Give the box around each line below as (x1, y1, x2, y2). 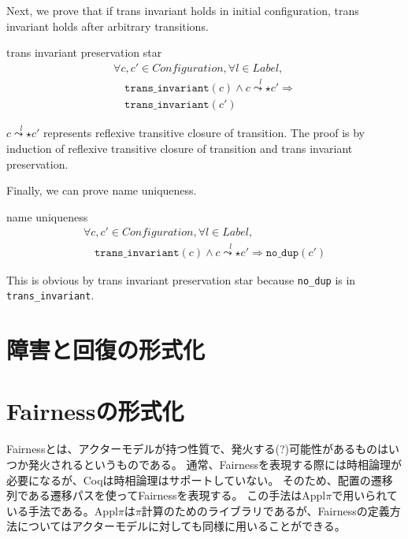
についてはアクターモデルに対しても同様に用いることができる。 (17, 518, 346, 534)
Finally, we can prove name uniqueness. (6, 182, 197, 199)
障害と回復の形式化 (6, 333, 206, 366)
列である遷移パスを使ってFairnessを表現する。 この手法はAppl (6, 487, 326, 504)
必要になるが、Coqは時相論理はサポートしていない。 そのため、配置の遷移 (6, 471, 393, 488)
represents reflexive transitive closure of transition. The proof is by (43, 125, 365, 141)
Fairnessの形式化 (6, 395, 184, 427)
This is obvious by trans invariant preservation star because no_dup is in (6, 271, 356, 288)
